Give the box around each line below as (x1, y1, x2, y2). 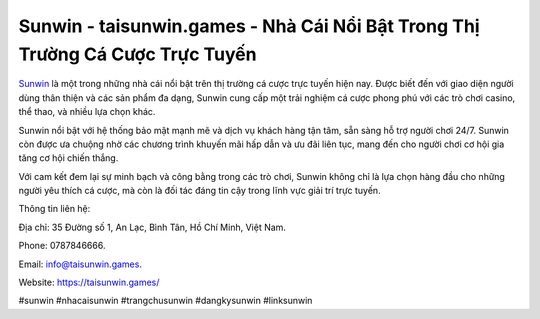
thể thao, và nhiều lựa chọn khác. (18, 106, 156, 118)
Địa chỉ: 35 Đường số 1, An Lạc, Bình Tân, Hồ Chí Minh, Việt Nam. (18, 221, 287, 233)
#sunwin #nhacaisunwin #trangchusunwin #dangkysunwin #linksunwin (18, 295, 313, 307)
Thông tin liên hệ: (18, 203, 91, 215)
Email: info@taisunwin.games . (18, 258, 142, 270)
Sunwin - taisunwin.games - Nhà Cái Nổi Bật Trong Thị (18, 15, 480, 37)
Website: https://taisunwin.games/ (18, 276, 160, 289)
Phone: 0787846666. (18, 240, 106, 252)
